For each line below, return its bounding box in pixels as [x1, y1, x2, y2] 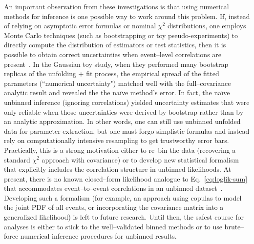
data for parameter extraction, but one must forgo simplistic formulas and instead [4, 125, 250, 136]
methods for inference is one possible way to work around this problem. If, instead [4, 11, 250, 21]
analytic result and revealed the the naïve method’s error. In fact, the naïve [4, 87, 230, 98]
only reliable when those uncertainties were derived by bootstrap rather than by [4, 106, 244, 117]
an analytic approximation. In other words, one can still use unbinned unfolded [4, 116, 241, 126]
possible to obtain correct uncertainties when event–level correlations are [4, 49, 222, 59]
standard [4, 154, 30, 164]
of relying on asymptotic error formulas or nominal [4, 20, 156, 31]
